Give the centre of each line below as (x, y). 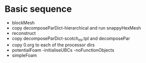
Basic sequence (38, 9)
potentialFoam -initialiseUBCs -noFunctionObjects (63, 50)
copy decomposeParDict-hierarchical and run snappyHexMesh (76, 28)
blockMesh (23, 23)
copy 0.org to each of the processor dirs (53, 45)
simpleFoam (24, 55)
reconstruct (24, 33)
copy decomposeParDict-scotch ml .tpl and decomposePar (71, 39)
